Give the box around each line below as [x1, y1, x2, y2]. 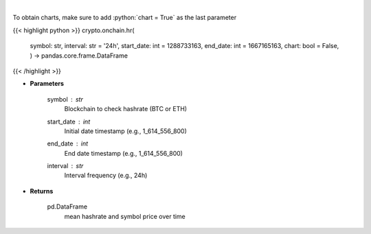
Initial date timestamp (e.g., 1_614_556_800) [64, 127, 187, 135]
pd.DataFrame [47, 202, 88, 211]
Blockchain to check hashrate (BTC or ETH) [64, 105, 188, 113]
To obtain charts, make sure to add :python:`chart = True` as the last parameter [12, 14, 237, 22]
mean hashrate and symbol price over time [64, 212, 185, 220]
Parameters [30, 80, 65, 88]
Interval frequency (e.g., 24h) [64, 172, 148, 180]
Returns [30, 187, 54, 195]
